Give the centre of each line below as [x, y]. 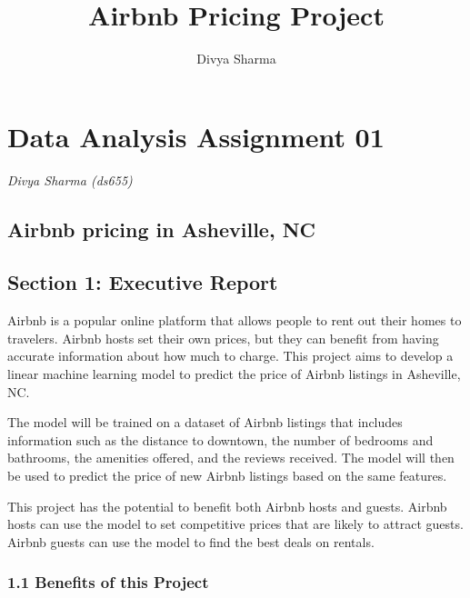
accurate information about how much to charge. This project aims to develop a [230, 356]
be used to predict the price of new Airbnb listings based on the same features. [227, 475]
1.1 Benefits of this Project [108, 582]
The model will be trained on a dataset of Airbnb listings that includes [205, 422]
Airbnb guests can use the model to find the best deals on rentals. [191, 541]
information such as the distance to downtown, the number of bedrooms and [220, 439]
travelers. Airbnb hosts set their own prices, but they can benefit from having [223, 338]
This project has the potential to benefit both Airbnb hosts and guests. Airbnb [227, 506]
